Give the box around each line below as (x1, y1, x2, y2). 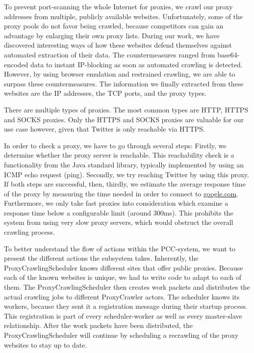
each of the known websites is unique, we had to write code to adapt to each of (4, 272, 241, 282)
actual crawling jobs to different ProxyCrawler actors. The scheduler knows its (4, 291, 240, 301)
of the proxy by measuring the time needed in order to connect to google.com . (4, 188, 239, 198)
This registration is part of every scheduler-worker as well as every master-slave (4, 310, 242, 321)
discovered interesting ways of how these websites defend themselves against (4, 40, 232, 50)
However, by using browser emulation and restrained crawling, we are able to (4, 69, 235, 79)
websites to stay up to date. (4, 339, 87, 350)
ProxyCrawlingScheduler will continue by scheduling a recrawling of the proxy (4, 330, 239, 340)
